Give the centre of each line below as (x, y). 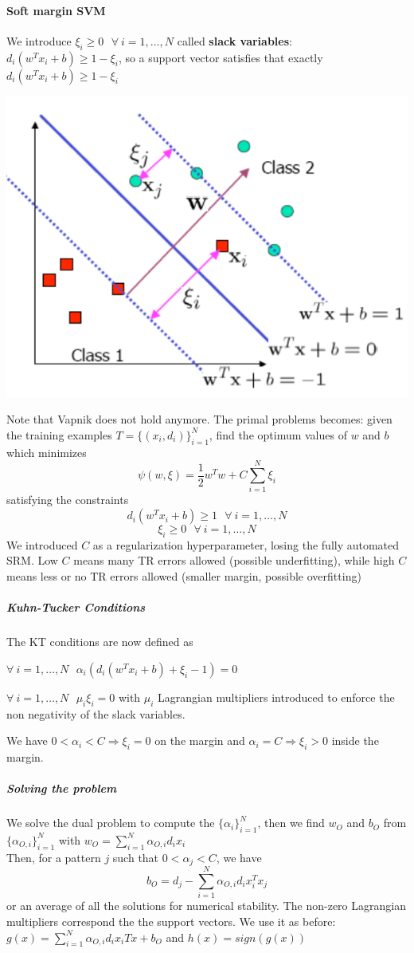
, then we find (291, 823)
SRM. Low (32, 560)
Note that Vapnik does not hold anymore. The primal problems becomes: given (199, 419)
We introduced (42, 544)
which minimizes (47, 452)
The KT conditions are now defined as (100, 642)
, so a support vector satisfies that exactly (221, 57)
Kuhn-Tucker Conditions (76, 607)
